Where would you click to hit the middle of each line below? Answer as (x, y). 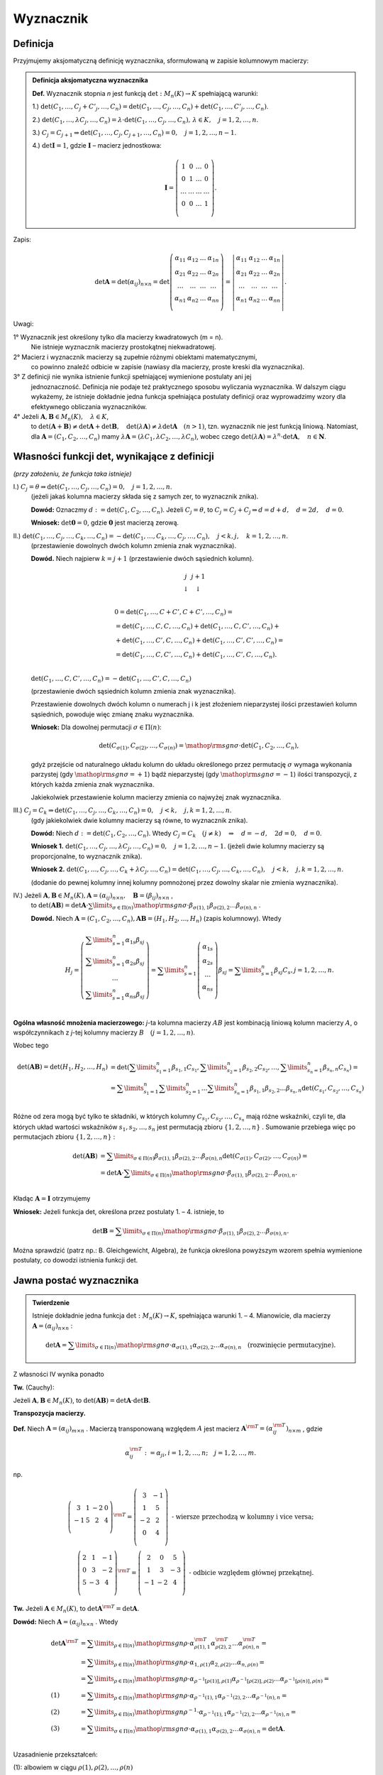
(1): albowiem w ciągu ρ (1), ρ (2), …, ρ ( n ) (73, 1767)
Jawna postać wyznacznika (76, 1280)
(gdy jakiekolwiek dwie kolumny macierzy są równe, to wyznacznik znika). (139, 820)
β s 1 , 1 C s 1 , (185, 1068)
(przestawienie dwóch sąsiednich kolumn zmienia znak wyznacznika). (133, 691)
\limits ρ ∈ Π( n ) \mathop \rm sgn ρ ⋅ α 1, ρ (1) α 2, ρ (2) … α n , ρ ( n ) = (179, 1663)
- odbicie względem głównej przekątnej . (251, 1572)
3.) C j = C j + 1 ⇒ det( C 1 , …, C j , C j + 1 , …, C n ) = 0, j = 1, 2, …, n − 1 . (134, 133)
